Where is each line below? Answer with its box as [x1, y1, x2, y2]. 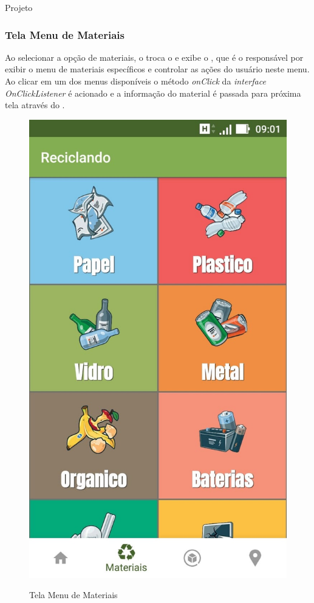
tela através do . [5, 98, 65, 111]
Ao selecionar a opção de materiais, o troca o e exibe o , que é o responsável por [5, 50, 304, 63]
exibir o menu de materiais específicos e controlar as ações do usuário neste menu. [5, 63, 310, 75]
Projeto [5, 1, 33, 13]
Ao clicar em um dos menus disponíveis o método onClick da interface [5, 75, 266, 87]
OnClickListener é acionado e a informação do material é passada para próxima [5, 86, 301, 99]
